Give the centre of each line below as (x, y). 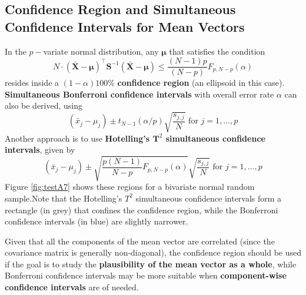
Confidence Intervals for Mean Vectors (125, 26)
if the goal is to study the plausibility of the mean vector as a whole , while (151, 264)
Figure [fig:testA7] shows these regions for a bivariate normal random (130, 187)
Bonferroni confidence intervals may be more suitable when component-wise (146, 275)
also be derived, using (44, 105)
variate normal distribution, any (101, 51)
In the (16, 51)
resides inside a (32, 83)
